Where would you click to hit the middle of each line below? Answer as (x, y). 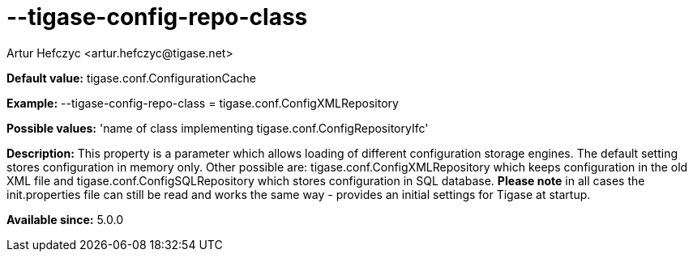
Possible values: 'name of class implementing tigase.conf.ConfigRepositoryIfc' (218, 128)
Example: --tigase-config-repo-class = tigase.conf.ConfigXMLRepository (203, 103)
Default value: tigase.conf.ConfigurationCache (131, 78)
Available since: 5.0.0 (65, 219)
